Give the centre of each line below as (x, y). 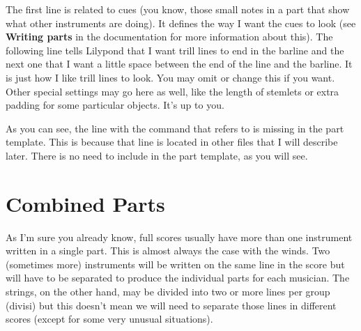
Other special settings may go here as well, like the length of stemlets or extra (172, 91)
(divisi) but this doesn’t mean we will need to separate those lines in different (171, 305)
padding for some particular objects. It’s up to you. (115, 105)
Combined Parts (85, 203)
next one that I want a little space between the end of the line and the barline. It (179, 64)
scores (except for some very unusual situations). (109, 319)
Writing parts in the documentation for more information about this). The (169, 37)
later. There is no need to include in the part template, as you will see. (157, 155)
